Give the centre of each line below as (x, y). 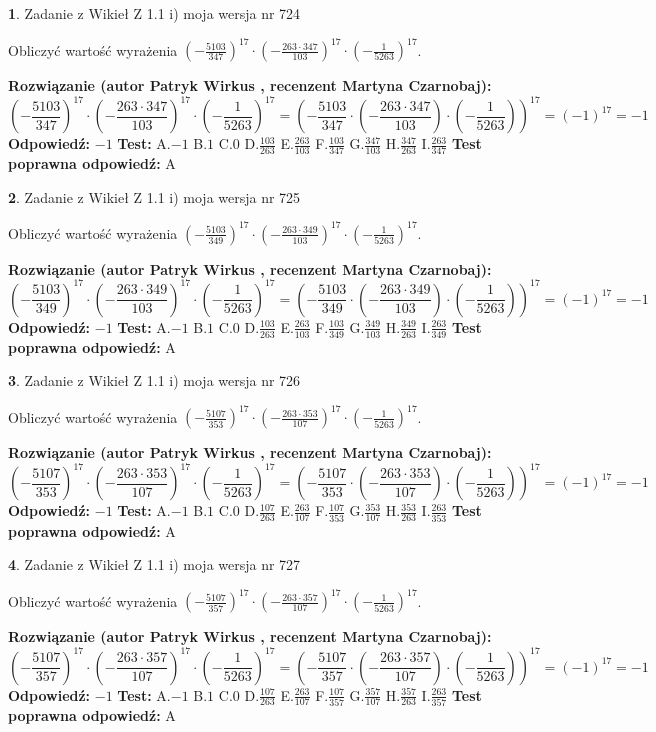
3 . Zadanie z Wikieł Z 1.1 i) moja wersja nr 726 (154, 380)
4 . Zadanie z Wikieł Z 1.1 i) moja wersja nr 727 (154, 564)
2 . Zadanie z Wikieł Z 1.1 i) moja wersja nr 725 (154, 196)
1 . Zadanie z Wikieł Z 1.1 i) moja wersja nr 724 (154, 13)
